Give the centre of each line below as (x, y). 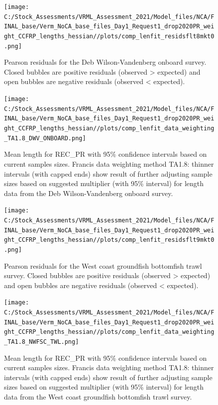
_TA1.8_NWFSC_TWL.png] (42, 342)
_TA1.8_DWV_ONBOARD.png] (45, 138)
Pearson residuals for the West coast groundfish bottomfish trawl (103, 265)
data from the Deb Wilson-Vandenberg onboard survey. (89, 193)
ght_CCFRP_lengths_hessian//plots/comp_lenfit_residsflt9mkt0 (109, 240)
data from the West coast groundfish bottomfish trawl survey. (98, 397)
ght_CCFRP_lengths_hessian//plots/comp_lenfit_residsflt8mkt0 (109, 36)
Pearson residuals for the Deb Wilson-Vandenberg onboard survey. (105, 62)
